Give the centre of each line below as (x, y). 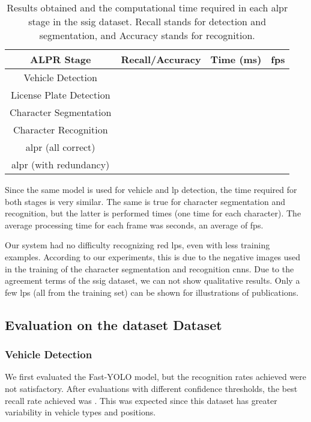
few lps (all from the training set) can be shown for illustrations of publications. (152, 292)
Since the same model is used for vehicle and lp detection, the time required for (151, 189)
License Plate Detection (60, 95)
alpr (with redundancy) (61, 164)
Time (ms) (236, 59)
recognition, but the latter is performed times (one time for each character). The (153, 213)
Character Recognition (60, 130)
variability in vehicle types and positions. (80, 412)
